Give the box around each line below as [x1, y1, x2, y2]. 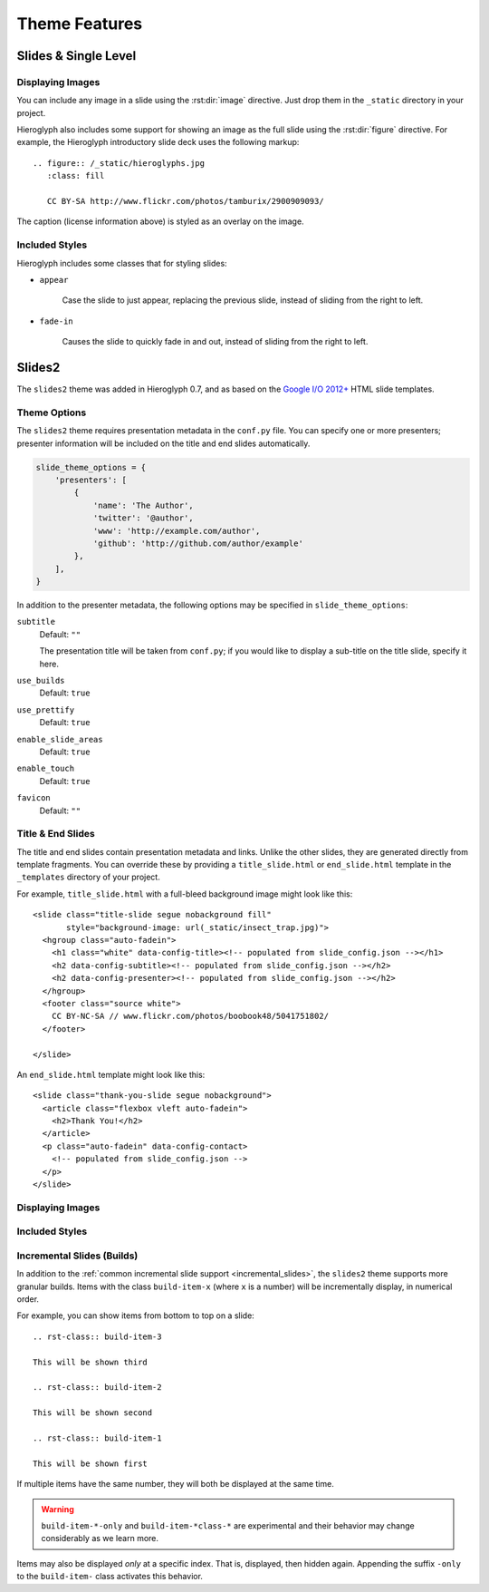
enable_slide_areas [16, 734, 103, 744]
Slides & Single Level [16, 48, 137, 63]
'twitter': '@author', [92, 513, 194, 523]
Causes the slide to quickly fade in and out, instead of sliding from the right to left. [62, 336, 369, 347]
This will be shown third [33, 1356, 149, 1367]
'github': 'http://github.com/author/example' [92, 538, 303, 548]
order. [16, 1294, 40, 1305]
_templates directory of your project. [16, 871, 160, 883]
